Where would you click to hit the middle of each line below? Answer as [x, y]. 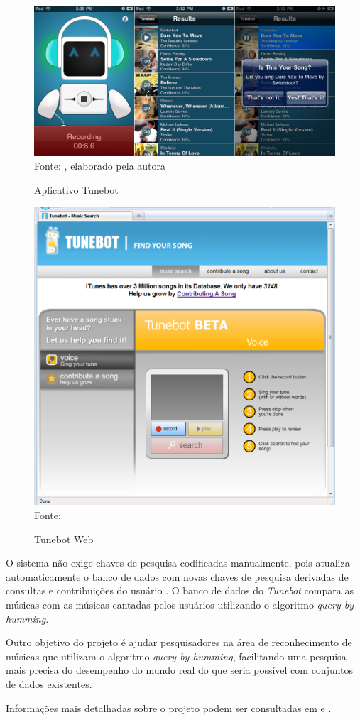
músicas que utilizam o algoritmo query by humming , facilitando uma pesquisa [176, 656]
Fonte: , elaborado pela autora [100, 166]
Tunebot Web [64, 539]
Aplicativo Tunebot [76, 189]
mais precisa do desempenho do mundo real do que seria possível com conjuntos [180, 670]
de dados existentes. [49, 684]
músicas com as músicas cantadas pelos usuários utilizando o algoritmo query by [180, 605]
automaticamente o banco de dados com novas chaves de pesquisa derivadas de [177, 576]
